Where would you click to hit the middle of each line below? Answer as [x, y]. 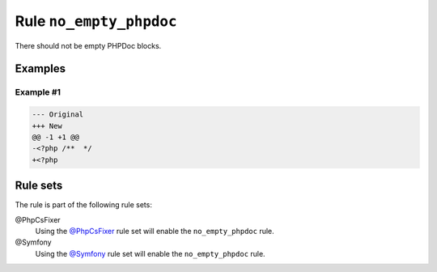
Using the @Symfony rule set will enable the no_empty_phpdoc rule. [151, 253]
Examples [40, 69]
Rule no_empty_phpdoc [96, 21]
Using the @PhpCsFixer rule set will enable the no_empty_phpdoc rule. [155, 231]
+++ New [47, 126]
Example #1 [38, 92]
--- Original [58, 115]
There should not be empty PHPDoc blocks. [88, 45]
